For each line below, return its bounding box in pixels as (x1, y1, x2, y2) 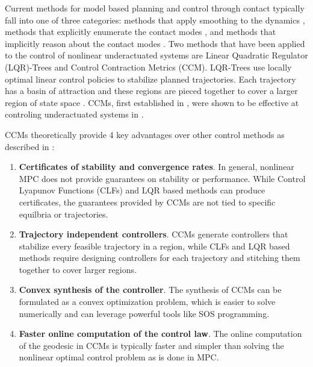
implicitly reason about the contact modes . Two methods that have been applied (5, 37, 305, 49)
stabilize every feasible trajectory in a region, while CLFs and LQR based (19, 239, 290, 252)
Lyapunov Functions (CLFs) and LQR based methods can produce (19, 184, 265, 196)
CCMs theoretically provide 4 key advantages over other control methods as (5, 128, 285, 140)
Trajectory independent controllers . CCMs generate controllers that (19, 228, 288, 240)
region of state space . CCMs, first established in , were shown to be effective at (5, 96, 299, 108)
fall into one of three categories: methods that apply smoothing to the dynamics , (5, 13, 305, 26)
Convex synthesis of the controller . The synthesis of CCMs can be (19, 283, 282, 296)
